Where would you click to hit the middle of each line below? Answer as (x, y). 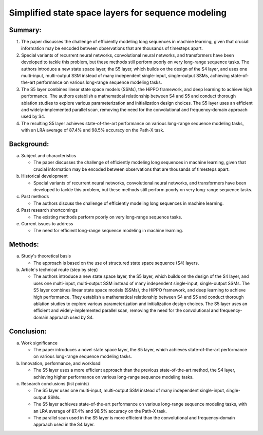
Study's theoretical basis (46, 256)
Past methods (35, 197)
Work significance (39, 343)
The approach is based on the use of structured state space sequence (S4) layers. (116, 263)
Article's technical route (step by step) (60, 270)
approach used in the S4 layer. (64, 425)
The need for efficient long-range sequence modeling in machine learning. (108, 231)
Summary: (25, 30)
